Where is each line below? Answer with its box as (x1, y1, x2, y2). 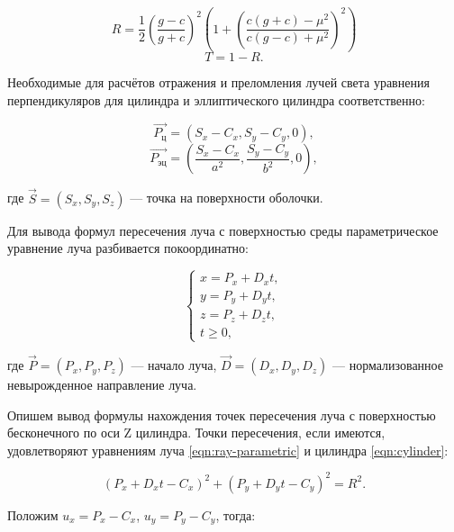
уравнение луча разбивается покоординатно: (7, 239, 249, 257)
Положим (7, 505, 59, 524)
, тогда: (215, 505, 256, 524)
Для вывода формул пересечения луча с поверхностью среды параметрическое (7, 221, 439, 239)
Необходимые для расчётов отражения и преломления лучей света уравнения (7, 73, 430, 92)
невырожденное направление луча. (7, 375, 197, 394)
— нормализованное (332, 356, 443, 374)
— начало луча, (131, 356, 217, 374)
